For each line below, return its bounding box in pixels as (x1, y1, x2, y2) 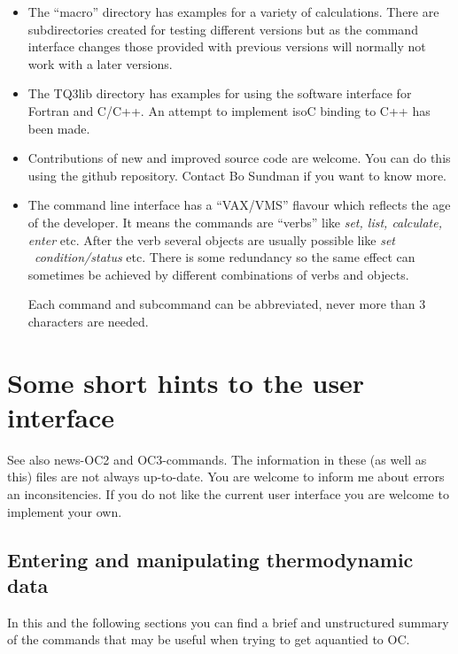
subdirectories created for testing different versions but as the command (27, 19, 418, 38)
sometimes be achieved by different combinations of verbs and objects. (27, 265, 409, 283)
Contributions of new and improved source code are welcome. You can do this (27, 149, 451, 167)
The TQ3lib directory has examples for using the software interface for (27, 84, 412, 103)
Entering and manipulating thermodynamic (7, 545, 414, 573)
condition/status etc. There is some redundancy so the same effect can (34, 248, 415, 266)
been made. (27, 119, 90, 137)
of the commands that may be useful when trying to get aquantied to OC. (7, 630, 410, 649)
